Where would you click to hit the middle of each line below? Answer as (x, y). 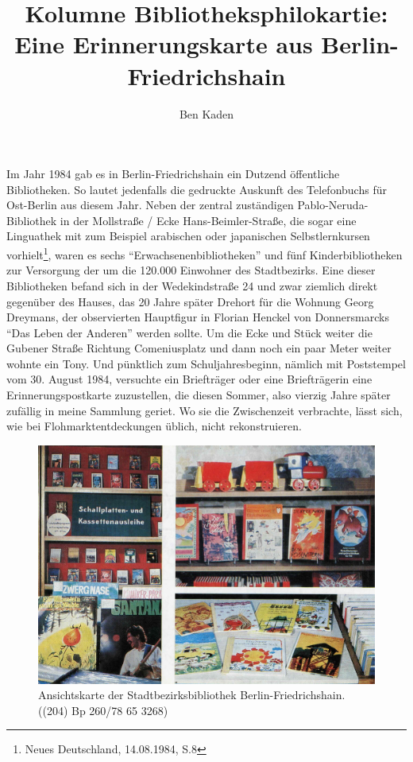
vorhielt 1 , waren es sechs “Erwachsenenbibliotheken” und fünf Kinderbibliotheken (205, 253)
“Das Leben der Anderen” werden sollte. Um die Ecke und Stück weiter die (189, 332)
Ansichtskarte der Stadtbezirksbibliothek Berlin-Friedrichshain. (192, 695)
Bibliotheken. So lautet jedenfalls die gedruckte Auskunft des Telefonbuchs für (197, 189)
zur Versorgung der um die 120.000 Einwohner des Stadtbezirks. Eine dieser (191, 270)
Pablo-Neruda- (333, 205)
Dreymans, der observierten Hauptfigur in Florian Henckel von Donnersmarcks (198, 317)
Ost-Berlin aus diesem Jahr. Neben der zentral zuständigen (150, 205)
